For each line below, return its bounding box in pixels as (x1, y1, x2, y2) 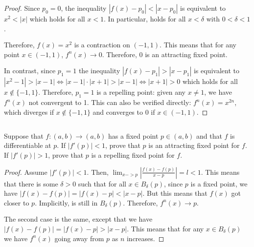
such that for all (78, 178, 126, 188)
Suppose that (4, 130, 44, 141)
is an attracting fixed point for (148, 140, 240, 150)
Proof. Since (4, 3, 40, 13)
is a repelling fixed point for (91, 149, 175, 160)
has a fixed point (108, 130, 159, 141)
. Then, (87, 166, 109, 177)
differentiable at (4, 140, 51, 150)
